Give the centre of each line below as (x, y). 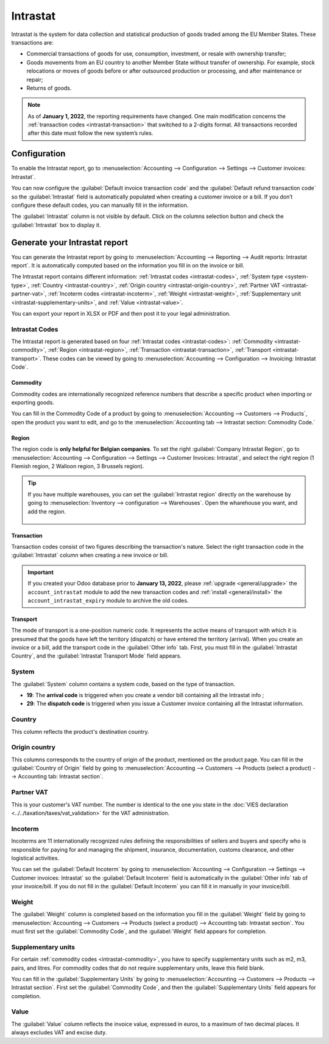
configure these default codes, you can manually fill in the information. (100, 205)
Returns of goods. (49, 88)
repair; (35, 79)
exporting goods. (33, 402)
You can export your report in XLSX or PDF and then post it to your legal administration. (121, 313)
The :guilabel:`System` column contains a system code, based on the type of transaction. (123, 684)
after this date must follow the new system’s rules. (90, 133)
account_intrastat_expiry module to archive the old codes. (108, 600)
